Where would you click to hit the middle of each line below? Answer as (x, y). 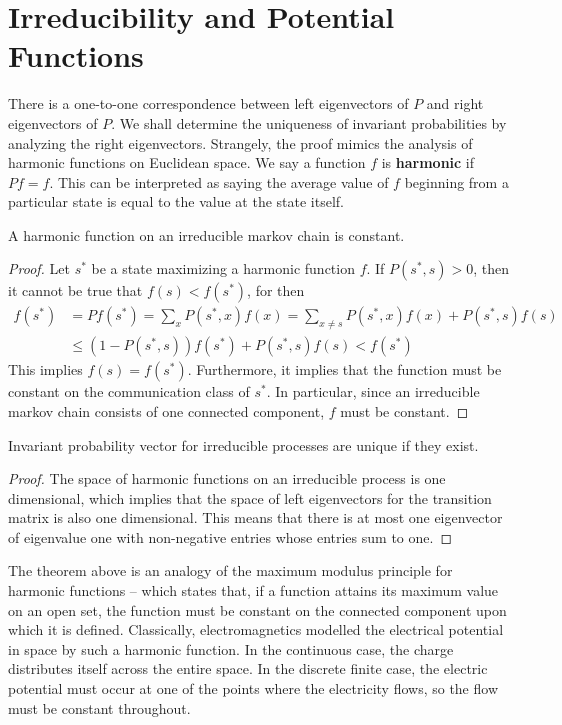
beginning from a (456, 181)
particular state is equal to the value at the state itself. (176, 201)
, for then (276, 290)
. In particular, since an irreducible (373, 391)
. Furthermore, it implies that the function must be (344, 369)
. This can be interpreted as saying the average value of (219, 181)
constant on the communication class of (129, 391)
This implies (45, 369)
